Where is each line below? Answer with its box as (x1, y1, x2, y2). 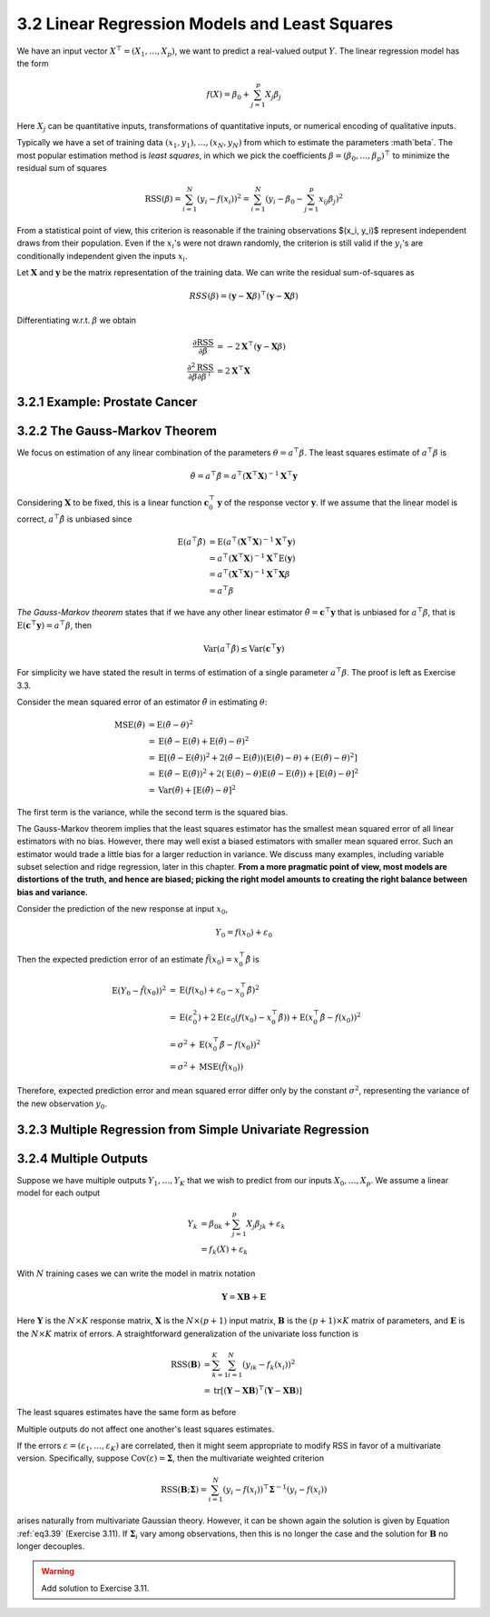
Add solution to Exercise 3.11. (41, 1582, 150, 1593)
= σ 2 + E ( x (169, 1037, 213, 1050)
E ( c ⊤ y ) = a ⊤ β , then (16, 619, 93, 631)
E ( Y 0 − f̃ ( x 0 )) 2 (112, 983, 167, 997)
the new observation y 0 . (16, 1098, 108, 1111)
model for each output (16, 1187, 101, 1199)
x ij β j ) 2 (318, 192, 344, 206)
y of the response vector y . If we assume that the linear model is (217, 497, 458, 508)
